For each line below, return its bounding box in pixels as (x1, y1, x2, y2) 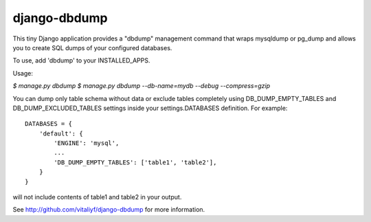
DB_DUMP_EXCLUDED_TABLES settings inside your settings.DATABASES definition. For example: (12, 104, 288, 112)
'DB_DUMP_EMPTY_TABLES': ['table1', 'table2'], (54, 158, 217, 166)
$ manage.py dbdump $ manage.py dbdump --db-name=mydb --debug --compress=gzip (12, 82, 271, 90)
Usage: (12, 69, 34, 77)
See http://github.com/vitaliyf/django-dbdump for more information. (12, 206, 205, 214)
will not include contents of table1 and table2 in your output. (12, 193, 182, 201)
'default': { (38, 129, 83, 137)
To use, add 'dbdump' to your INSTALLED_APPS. (12, 56, 150, 65)
